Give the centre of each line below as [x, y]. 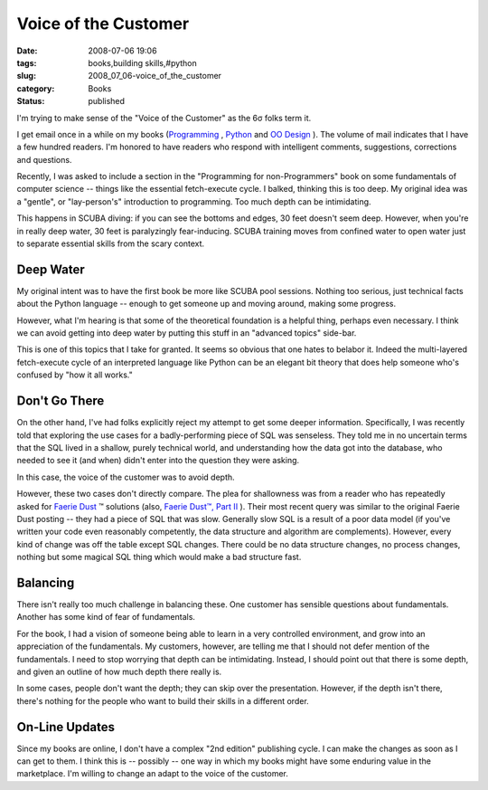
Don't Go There [61, 401]
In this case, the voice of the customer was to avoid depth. [126, 477]
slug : [26, 76]
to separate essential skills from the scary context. [111, 243]
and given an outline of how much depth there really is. [119, 671]
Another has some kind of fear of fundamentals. [106, 617]
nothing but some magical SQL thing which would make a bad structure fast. [159, 557]
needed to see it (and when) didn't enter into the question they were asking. [158, 461]
